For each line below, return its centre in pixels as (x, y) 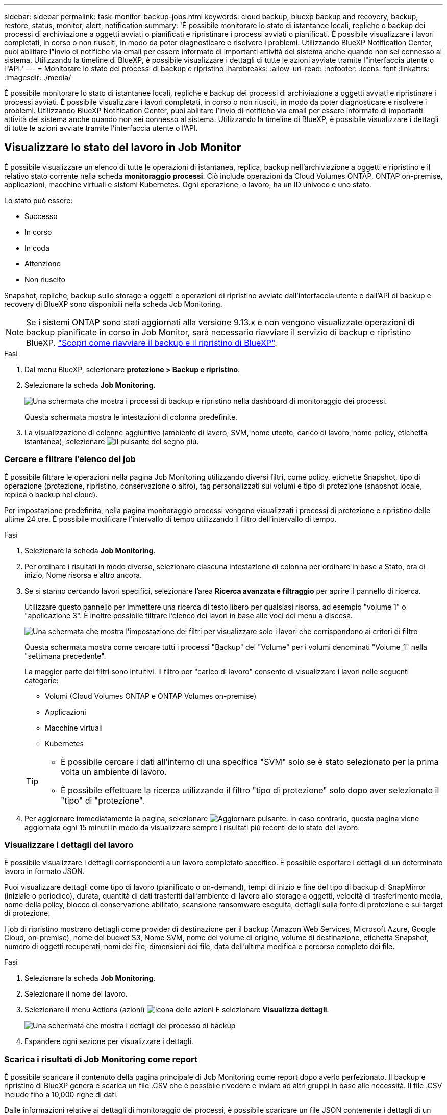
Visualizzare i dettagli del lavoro (69, 845)
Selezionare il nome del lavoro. (76, 994)
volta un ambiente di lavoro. (114, 772)
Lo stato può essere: (39, 200)
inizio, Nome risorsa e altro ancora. (83, 575)
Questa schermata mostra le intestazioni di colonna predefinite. (131, 417)
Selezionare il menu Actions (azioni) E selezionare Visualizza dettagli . (177, 1010)
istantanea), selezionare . (112, 441)
